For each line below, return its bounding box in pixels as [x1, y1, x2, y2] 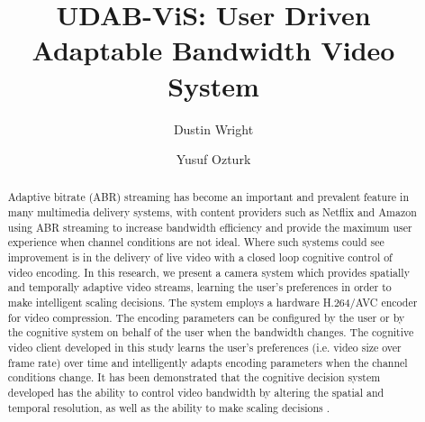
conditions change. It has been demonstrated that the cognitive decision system [7, 370, 381, 385]
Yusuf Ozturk [176, 150, 251, 169]
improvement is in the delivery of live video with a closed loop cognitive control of [7, 250, 393, 265]
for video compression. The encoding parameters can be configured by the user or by [7, 309, 405, 325]
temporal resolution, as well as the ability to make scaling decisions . [7, 399, 330, 415]
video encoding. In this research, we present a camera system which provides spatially [7, 264, 410, 280]
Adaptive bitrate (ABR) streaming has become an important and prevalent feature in [7, 189, 410, 205]
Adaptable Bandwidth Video [32, 32, 395, 69]
